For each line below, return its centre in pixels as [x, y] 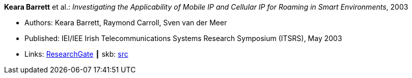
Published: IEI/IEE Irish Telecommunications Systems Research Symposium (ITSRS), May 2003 [183, 38]
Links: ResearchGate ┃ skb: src [76, 54]
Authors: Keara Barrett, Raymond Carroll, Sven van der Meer [126, 23]
